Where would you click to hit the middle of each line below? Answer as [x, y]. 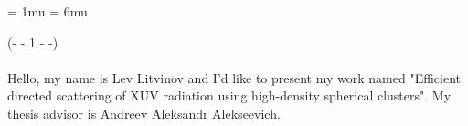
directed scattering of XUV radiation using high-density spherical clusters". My [229, 95]
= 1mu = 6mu [48, 11]
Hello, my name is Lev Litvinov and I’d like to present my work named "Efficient [234, 77]
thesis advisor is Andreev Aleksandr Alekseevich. [144, 113]
